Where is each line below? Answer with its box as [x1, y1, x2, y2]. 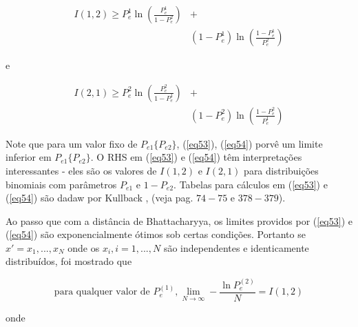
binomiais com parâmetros [6, 177, 117, 191]
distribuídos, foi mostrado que [6, 254, 132, 268]
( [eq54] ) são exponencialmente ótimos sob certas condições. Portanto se [6, 227, 306, 241]
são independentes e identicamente [163, 240, 309, 255]
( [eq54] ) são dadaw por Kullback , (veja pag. [6, 190, 193, 205]
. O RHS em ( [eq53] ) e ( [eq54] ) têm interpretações [90, 150, 302, 164]
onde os [67, 240, 100, 255]
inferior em [6, 150, 52, 164]
